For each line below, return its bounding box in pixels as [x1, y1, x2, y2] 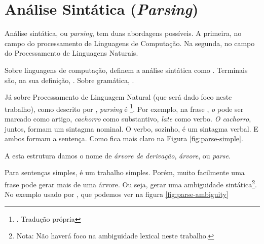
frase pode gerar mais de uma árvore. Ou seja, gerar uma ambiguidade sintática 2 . [5, 177, 257, 189]
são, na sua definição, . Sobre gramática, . [5, 74, 134, 85]
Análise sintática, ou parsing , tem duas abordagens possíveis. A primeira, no [5, 28, 242, 38]
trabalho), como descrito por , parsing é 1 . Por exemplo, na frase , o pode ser [5, 102, 244, 114]
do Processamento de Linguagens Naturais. [5, 48, 138, 58]
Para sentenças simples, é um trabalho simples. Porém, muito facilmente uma [5, 167, 245, 178]
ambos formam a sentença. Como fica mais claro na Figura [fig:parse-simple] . [5, 133, 243, 144]
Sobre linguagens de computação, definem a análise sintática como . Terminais [5, 64, 248, 75]
